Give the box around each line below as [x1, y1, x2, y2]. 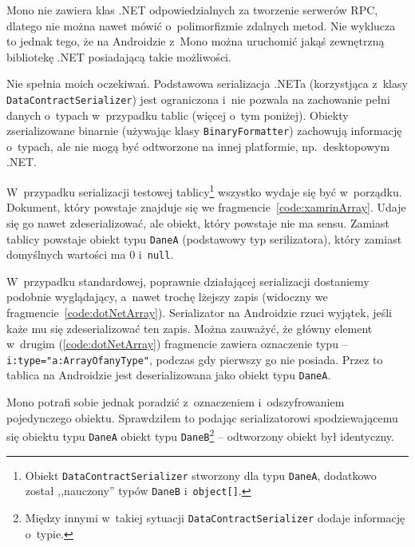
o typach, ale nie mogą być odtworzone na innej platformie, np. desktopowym [6, 137, 390, 154]
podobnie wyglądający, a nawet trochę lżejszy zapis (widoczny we [6, 288, 328, 305]
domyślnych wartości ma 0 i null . [6, 246, 174, 263]
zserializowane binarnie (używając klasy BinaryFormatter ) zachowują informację [6, 122, 402, 139]
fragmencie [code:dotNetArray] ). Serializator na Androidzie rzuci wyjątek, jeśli [6, 304, 393, 320]
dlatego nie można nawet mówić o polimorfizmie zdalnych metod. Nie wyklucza [6, 17, 396, 34]
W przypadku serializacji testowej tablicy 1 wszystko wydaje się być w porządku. [6, 181, 402, 200]
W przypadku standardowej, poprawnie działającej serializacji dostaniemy [6, 272, 370, 289]
